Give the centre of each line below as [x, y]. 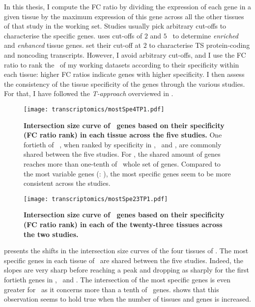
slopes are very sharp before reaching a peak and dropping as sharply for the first [127, 270]
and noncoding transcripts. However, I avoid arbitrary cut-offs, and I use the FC [125, 54]
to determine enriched [205, 35]
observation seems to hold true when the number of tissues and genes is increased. [127, 299]
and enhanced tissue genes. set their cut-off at [73, 45]
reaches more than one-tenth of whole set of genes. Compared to [122, 163]
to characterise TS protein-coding [199, 45]
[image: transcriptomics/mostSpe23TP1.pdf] [96, 199]
